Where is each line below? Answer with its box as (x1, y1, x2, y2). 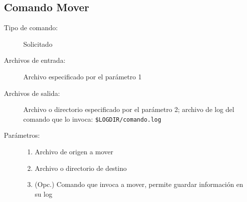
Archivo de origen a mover (34, 147, 114, 157)
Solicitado (23, 38, 52, 49)
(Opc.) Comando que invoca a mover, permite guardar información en (34, 179, 243, 189)
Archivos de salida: (4, 88, 60, 98)
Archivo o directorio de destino (34, 163, 127, 173)
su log (34, 188, 52, 199)
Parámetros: (4, 130, 40, 140)
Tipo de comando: (4, 22, 58, 33)
